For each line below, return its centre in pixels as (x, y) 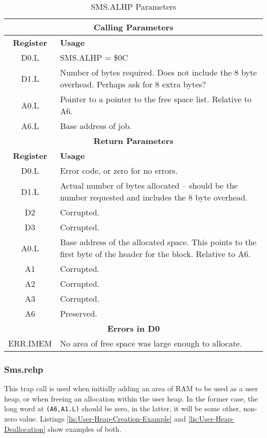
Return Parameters (133, 141)
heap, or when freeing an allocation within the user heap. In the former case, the (131, 398)
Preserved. (79, 313)
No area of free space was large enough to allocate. (151, 343)
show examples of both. (84, 428)
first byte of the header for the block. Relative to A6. (155, 254)
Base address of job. (96, 126)
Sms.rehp (24, 369)
